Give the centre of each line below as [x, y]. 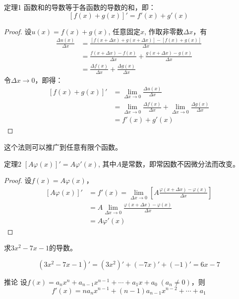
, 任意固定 [124, 31]
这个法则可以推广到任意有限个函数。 [63, 147]
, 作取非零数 [164, 31]
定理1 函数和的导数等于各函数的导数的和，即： [80, 7]
